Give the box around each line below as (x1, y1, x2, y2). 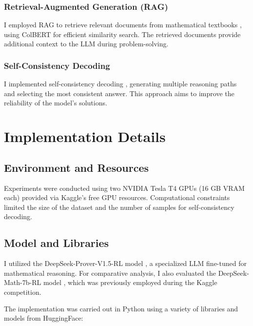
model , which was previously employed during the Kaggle (43, 277, 217, 287)
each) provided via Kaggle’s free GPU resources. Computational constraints (4, 192, 230, 203)
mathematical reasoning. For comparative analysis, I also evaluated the (4, 267, 216, 278)
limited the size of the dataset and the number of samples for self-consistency (4, 202, 234, 212)
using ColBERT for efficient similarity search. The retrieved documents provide (4, 29, 241, 39)
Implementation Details (4, 126, 166, 146)
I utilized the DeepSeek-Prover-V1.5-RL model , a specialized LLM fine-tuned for (4, 258, 247, 268)
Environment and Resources (4, 160, 149, 175)
